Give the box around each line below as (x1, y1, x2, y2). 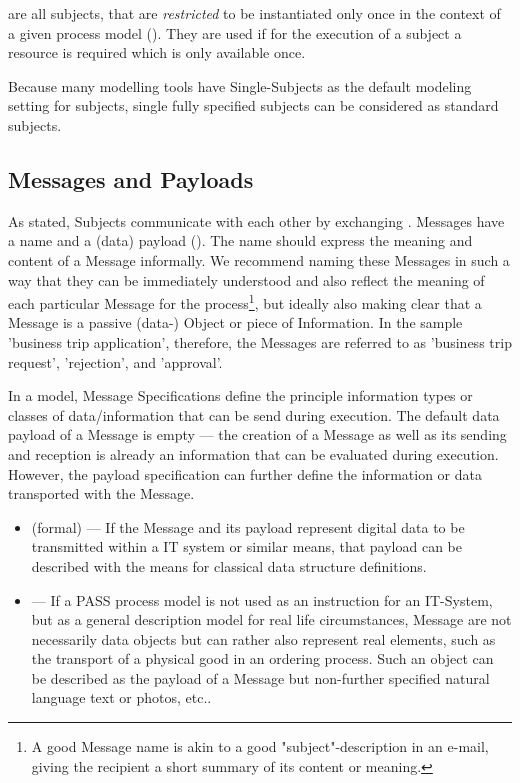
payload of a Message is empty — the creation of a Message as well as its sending (8, 424, 507, 445)
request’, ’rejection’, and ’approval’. (8, 351, 223, 372)
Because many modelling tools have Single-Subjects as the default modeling (8, 75, 472, 96)
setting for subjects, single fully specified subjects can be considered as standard (8, 95, 499, 116)
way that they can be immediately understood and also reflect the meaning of (8, 269, 485, 290)
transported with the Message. (8, 483, 195, 504)
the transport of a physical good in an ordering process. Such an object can (31, 648, 494, 669)
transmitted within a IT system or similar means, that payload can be (31, 536, 463, 557)
